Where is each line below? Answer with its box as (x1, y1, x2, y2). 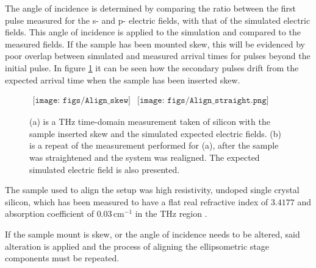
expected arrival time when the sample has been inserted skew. (5, 73, 240, 86)
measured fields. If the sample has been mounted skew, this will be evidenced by (5, 37, 306, 50)
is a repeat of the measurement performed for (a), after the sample (29, 139, 279, 152)
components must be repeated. (5, 252, 120, 264)
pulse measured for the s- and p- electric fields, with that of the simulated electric (5, 13, 311, 26)
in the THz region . (135, 207, 207, 220)
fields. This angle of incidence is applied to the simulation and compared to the (5, 26, 301, 38)
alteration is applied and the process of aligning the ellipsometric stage (5, 239, 269, 252)
